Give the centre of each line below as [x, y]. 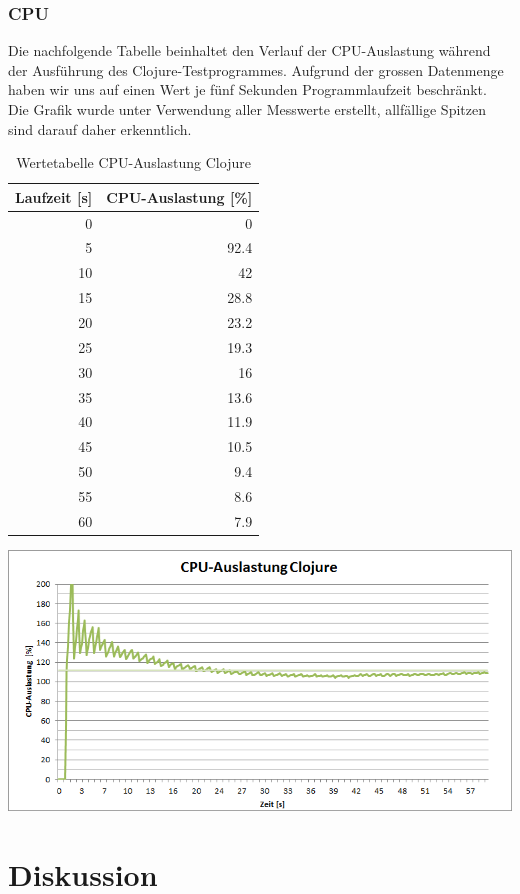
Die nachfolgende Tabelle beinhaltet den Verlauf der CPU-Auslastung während [249, 50]
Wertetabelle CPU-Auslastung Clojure [133, 162]
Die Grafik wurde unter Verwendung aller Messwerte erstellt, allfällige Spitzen [247, 109]
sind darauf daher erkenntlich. [100, 128]
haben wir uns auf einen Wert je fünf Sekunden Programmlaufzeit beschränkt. [247, 89]
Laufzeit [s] [54, 196]
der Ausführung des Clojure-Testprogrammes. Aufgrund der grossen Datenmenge [256, 69]
